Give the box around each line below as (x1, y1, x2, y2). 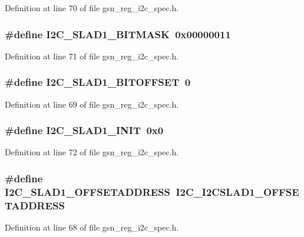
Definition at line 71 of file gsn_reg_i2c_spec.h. (5, 49, 179, 62)
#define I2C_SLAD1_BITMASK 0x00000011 (5, 26, 231, 41)
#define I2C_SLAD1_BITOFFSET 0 (5, 75, 191, 89)
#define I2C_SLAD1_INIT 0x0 (5, 123, 164, 138)
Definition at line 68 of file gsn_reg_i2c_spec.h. (5, 221, 179, 233)
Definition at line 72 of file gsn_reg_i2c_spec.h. (5, 146, 179, 158)
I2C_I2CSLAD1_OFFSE (176, 184, 299, 199)
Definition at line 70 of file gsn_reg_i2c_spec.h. (5, 2, 179, 14)
